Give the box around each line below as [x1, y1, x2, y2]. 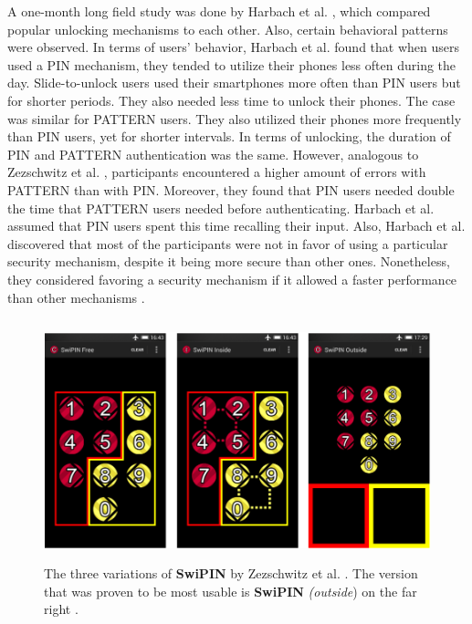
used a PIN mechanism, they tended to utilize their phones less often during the [7, 55, 456, 74]
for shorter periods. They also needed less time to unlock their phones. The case [7, 90, 456, 109]
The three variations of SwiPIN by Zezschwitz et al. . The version [44, 564, 418, 583]
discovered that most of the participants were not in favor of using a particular [7, 234, 448, 253]
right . [44, 599, 79, 619]
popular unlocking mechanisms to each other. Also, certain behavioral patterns [7, 19, 448, 38]
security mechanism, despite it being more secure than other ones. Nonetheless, [7, 252, 450, 271]
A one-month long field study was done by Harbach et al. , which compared [7, 2, 431, 20]
